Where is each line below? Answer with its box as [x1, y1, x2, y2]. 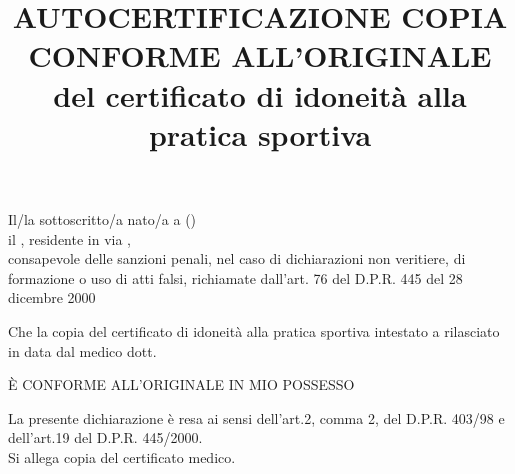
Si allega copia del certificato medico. [8, 446, 236, 467]
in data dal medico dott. [8, 340, 157, 361]
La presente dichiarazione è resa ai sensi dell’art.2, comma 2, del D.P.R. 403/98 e [8, 407, 505, 428]
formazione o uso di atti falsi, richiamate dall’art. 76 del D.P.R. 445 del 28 [8, 267, 463, 288]
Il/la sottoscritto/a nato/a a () [8, 208, 197, 229]
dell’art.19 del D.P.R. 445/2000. [8, 427, 203, 448]
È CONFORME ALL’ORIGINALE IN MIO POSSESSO [8, 374, 355, 395]
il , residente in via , [8, 228, 132, 249]
